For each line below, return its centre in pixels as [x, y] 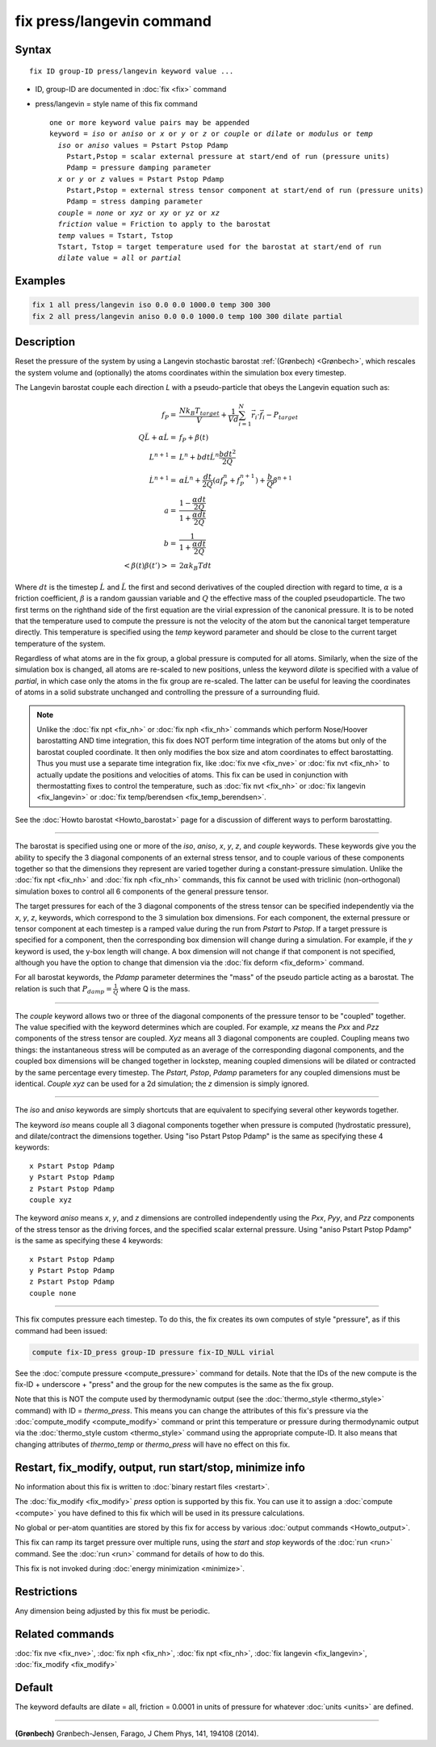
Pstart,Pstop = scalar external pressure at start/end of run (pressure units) [228, 156]
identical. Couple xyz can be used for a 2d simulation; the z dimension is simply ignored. [162, 1083]
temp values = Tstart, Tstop [115, 235]
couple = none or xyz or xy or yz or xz [139, 213]
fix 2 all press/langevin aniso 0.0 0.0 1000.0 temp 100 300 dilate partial [187, 316]
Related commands [65, 1634]
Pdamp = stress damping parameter [134, 201]
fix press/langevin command [113, 21]
